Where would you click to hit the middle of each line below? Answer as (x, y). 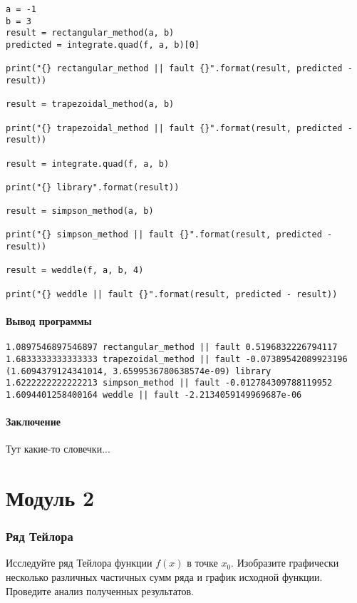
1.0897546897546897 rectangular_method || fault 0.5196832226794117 (172, 347)
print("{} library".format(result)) (93, 187)
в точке (202, 563)
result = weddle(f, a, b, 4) (75, 270)
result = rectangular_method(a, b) (90, 33)
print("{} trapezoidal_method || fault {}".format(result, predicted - (179, 128)
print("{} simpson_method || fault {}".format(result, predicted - (169, 235)
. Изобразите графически (285, 563)
